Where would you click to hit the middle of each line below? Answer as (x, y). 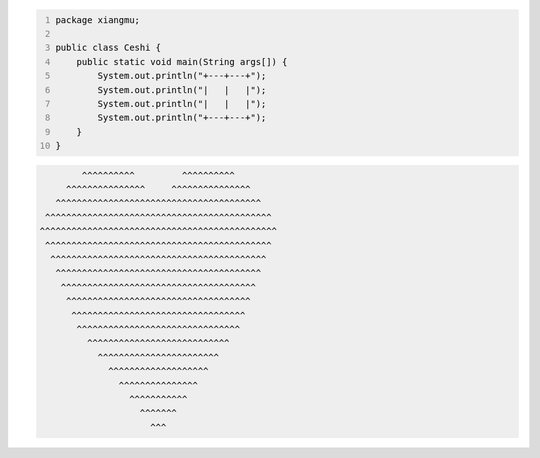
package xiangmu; (97, 19)
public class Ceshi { (108, 48)
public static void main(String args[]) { (182, 61)
